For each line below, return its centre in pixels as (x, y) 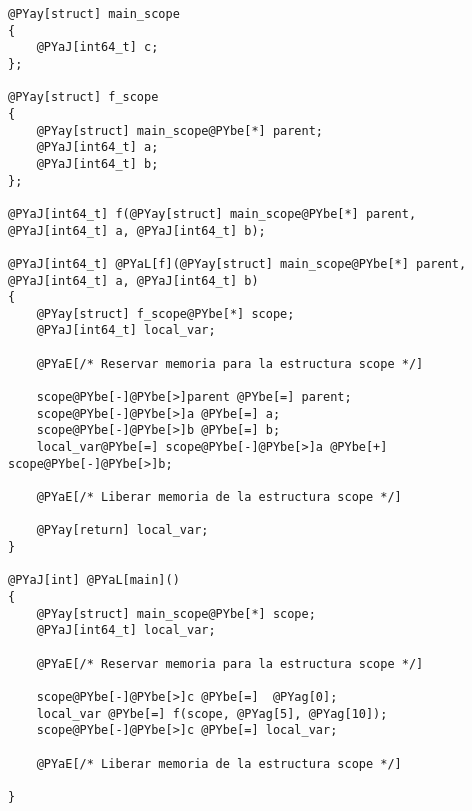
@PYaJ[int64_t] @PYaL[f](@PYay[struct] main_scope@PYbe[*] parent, (237, 263)
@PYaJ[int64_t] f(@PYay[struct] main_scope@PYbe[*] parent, (212, 213)
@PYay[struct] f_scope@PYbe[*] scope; (165, 313)
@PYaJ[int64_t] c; (97, 47)
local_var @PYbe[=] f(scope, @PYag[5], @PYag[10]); (212, 713)
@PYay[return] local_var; (122, 530)
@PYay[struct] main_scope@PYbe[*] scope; (176, 613)
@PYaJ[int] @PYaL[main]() (94, 580)
